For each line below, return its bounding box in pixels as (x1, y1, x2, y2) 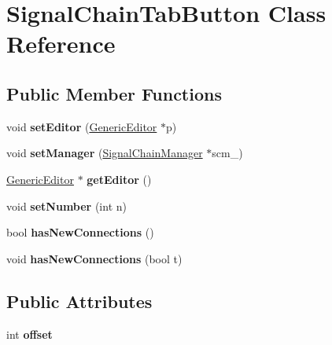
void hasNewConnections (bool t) (6, 250, 183, 266)
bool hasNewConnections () (6, 224, 154, 240)
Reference (6, 28, 116, 60)
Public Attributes (6, 288, 153, 313)
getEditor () (87, 171, 152, 187)
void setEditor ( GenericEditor (6, 118, 157, 134)
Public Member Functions (6, 81, 222, 105)
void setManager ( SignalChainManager (6, 145, 203, 161)
